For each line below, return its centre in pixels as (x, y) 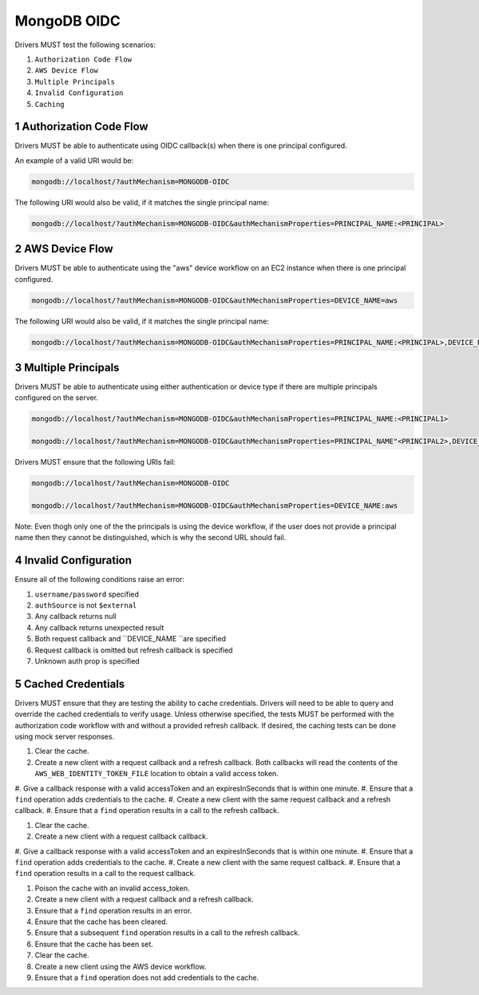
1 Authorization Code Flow (81, 127)
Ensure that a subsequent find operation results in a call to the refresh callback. (167, 933)
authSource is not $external (86, 605)
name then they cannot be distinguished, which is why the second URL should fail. (150, 537)
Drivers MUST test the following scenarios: (85, 45)
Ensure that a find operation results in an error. (113, 910)
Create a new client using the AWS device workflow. (121, 966)
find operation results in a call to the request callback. (105, 874)
